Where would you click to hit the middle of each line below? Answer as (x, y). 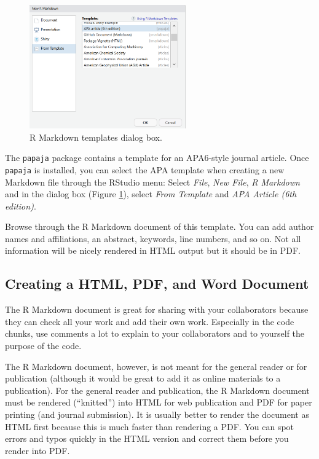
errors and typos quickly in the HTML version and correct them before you (147, 438)
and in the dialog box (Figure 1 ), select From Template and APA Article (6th (151, 194)
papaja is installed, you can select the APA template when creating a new (145, 169)
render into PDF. (37, 450)
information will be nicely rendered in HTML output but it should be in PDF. (153, 250)
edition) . (21, 206)
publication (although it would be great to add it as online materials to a (143, 378)
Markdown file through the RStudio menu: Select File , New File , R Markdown (152, 182)
